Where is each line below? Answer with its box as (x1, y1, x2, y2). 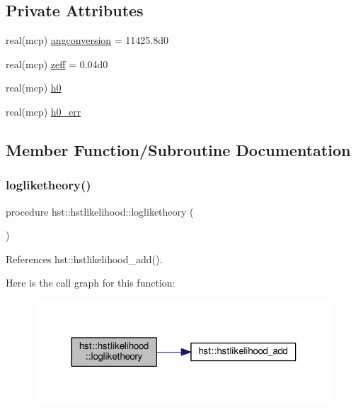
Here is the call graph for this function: (6, 275, 176, 290)
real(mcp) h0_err (6, 104, 81, 118)
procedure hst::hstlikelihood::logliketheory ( (6, 204, 194, 218)
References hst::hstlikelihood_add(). (6, 251, 163, 266)
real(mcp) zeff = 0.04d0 (6, 56, 108, 71)
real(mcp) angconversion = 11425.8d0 (6, 33, 169, 48)
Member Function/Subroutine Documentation (6, 138, 351, 160)
